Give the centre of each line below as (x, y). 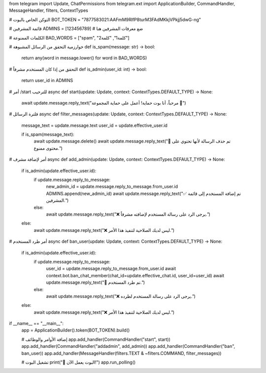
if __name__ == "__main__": (36, 324)
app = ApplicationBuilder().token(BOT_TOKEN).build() (76, 330)
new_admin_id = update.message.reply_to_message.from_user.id (112, 186)
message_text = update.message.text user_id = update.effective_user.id (94, 125)
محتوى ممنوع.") (48, 148)
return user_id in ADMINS (47, 80)
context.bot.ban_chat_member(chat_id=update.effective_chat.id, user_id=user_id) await (135, 275)
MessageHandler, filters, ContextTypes (49, 10)
